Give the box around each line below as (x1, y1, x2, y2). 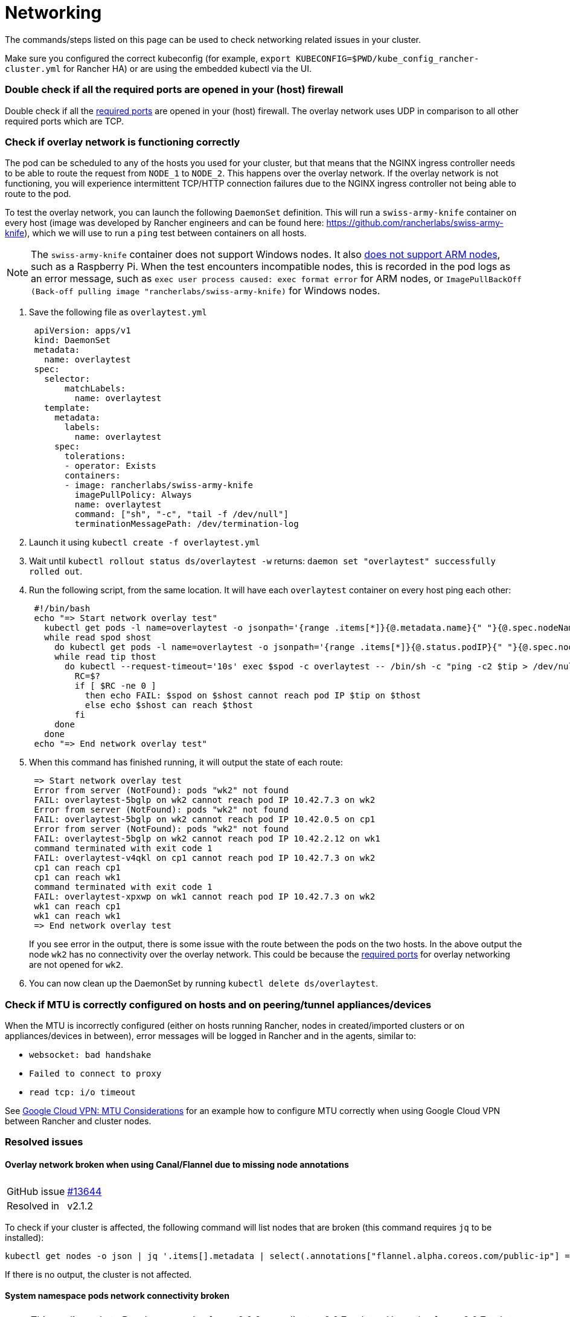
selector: (44, 374, 91, 384)
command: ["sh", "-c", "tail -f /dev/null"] (74, 509, 289, 520)
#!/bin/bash (34, 604, 91, 614)
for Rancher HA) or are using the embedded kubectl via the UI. (63, 63, 312, 74)
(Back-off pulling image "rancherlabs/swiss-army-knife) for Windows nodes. (31, 285, 380, 297)
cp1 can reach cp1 (34, 863, 121, 873)
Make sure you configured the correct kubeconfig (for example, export (5, 53, 291, 63)
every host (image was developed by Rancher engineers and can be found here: (5, 217, 324, 228)
